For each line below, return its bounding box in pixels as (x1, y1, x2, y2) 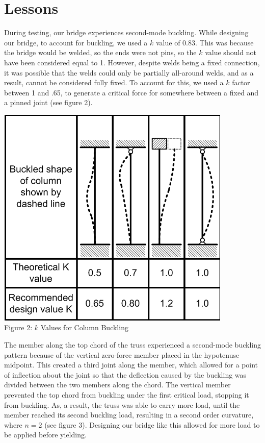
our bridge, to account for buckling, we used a (4, 37, 148, 47)
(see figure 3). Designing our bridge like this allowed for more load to (44, 419, 260, 430)
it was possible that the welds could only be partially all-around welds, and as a (4, 67, 254, 78)
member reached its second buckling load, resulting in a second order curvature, (4, 409, 254, 420)
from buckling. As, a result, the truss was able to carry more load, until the (4, 399, 240, 410)
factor (232, 77, 250, 88)
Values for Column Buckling (40, 322, 128, 333)
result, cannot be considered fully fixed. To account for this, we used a (4, 77, 224, 88)
